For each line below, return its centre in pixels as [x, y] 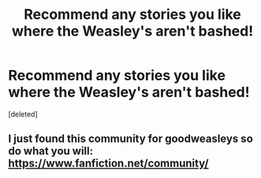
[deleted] [23, 114]
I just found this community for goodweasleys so [131, 139]
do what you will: [50, 151]
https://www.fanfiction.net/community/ [108, 163]
